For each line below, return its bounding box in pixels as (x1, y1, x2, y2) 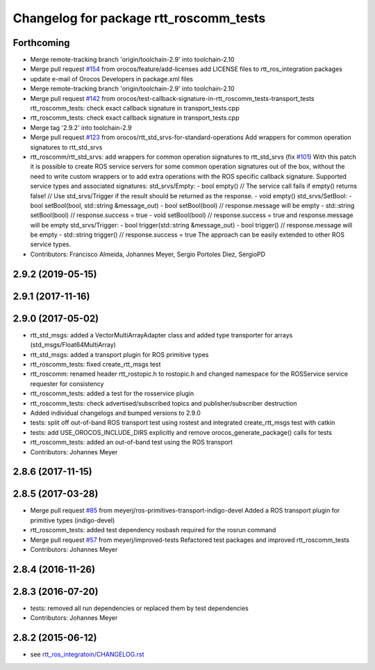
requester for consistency (30, 379, 104, 388)
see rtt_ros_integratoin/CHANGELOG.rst (30, 651, 145, 659)
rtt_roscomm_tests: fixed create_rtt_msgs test (30, 360, 161, 368)
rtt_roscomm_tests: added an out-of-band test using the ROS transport (30, 438, 233, 447)
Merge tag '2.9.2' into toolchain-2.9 (30, 123, 132, 131)
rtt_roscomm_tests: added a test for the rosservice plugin (30, 390, 194, 398)
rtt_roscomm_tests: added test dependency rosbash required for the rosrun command (30, 526, 276, 534)
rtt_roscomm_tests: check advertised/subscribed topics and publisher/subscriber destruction (30, 399, 297, 407)
